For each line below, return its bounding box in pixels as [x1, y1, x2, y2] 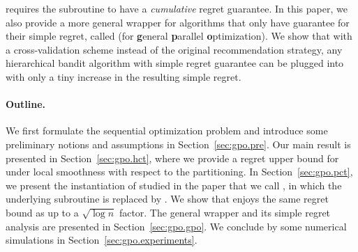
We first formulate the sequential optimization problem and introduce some [6, 123, 328, 138]
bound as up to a [6, 205, 79, 219]
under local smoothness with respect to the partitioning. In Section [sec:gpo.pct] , [6, 164, 353, 179]
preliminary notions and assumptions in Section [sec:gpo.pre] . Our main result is [6, 136, 351, 151]
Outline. [6, 97, 46, 111]
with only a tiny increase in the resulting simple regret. [6, 69, 241, 84]
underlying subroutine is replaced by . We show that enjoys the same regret [6, 191, 329, 206]
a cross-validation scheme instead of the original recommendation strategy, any [6, 42, 343, 56]
